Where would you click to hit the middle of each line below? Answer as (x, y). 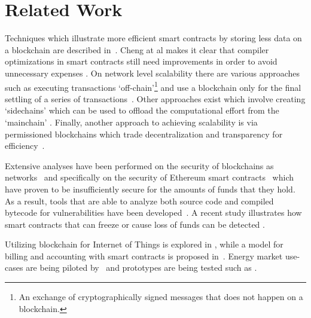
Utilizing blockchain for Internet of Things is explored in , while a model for (144, 244)
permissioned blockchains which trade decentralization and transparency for (144, 134)
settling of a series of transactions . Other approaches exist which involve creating (155, 98)
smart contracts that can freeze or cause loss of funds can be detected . (135, 224)
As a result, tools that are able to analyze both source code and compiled (139, 201)
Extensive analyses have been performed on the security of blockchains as (139, 165)
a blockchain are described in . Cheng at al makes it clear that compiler (137, 49)
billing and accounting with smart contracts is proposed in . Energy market (144, 256)
